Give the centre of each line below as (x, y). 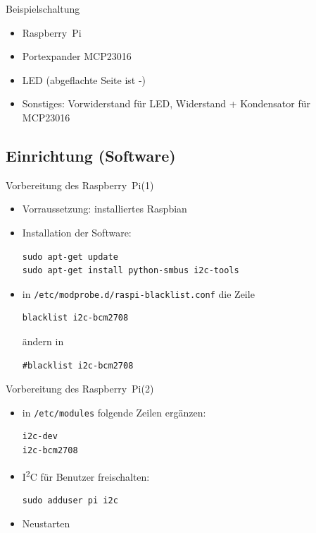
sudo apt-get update (70, 257)
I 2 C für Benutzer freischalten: (86, 475)
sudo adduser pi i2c (70, 500)
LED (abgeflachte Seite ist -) (84, 79)
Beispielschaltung (43, 8)
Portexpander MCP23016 (77, 56)
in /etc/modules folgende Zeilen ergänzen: (114, 412)
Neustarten (46, 523)
